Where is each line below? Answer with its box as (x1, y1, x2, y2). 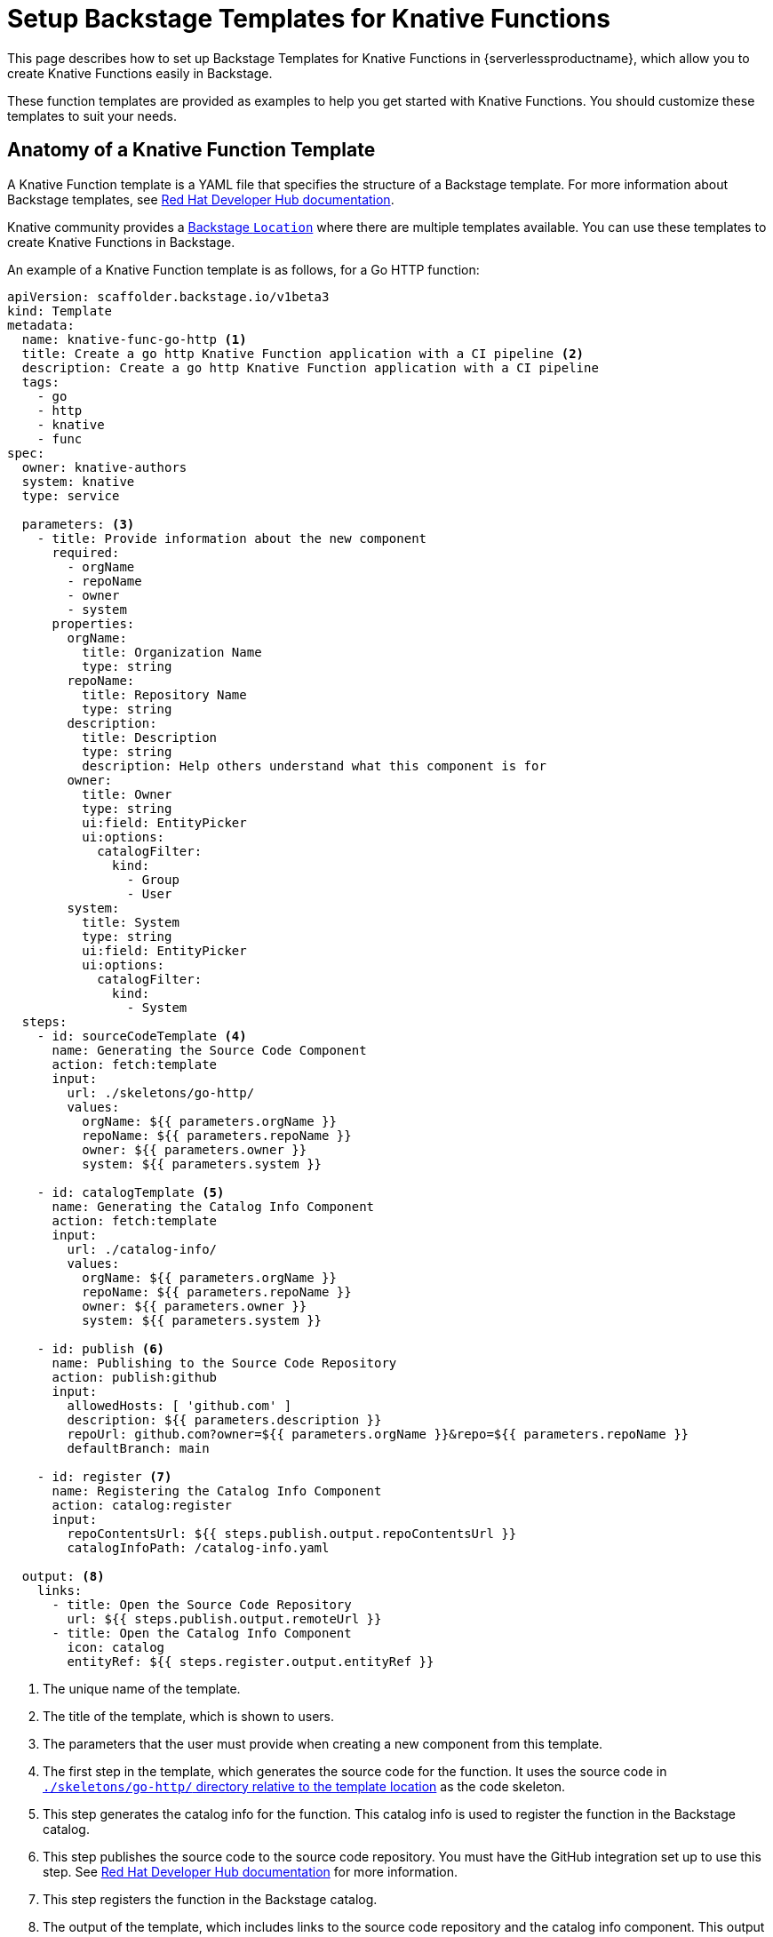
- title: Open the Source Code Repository (52, 1597, 352, 1612)
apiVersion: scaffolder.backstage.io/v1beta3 (7, 289, 330, 304)
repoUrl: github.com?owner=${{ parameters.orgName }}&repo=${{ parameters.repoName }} (67, 1426, 689, 1441)
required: (52, 545, 120, 560)
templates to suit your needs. (7, 108, 178, 124)
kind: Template (7, 303, 113, 318)
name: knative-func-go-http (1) (21, 331, 247, 347)
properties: (52, 616, 135, 631)
